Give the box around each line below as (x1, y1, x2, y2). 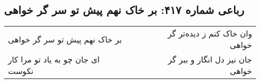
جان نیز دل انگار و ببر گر (168, 53, 252, 65)
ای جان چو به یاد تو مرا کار (8, 53, 100, 65)
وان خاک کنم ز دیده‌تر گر (167, 27, 252, 39)
